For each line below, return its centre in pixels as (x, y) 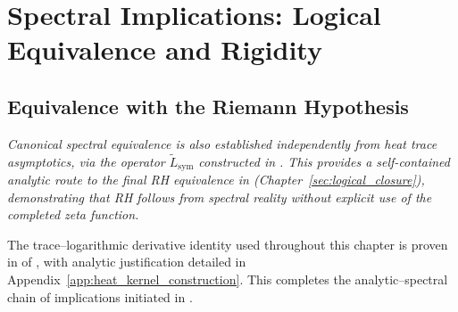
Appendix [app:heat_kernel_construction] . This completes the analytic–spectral (228, 279)
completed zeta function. (73, 214)
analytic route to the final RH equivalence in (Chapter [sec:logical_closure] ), (216, 180)
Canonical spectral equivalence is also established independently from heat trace (222, 143)
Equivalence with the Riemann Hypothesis (208, 106)
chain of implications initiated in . (100, 296)
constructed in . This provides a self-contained (324, 161)
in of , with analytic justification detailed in (127, 262)
